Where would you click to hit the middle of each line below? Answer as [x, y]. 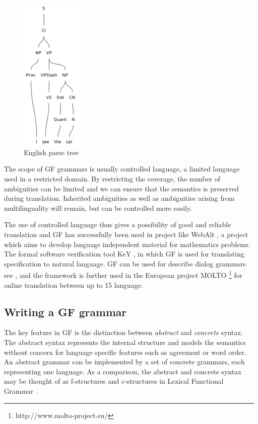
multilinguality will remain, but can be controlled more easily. [98, 208]
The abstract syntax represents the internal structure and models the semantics [125, 342]
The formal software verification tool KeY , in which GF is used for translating [124, 254]
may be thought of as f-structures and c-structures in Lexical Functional [114, 381]
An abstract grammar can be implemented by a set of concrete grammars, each [125, 362]
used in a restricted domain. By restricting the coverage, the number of [112, 179]
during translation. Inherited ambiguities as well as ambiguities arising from [119, 198]
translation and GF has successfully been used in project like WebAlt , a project [126, 234]
